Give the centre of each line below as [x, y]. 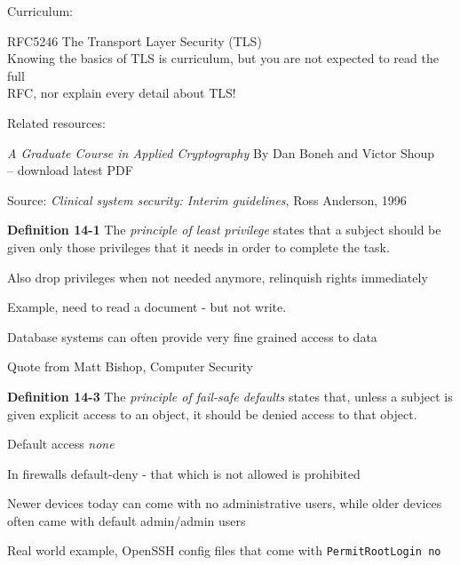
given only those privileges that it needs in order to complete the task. [198, 247]
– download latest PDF [70, 170]
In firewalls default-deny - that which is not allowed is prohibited [184, 473]
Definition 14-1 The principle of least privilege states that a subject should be [224, 230]
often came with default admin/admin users [127, 520]
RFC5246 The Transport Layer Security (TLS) [135, 40]
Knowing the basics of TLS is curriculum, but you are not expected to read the [223, 58]
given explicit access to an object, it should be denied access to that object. [212, 414]
